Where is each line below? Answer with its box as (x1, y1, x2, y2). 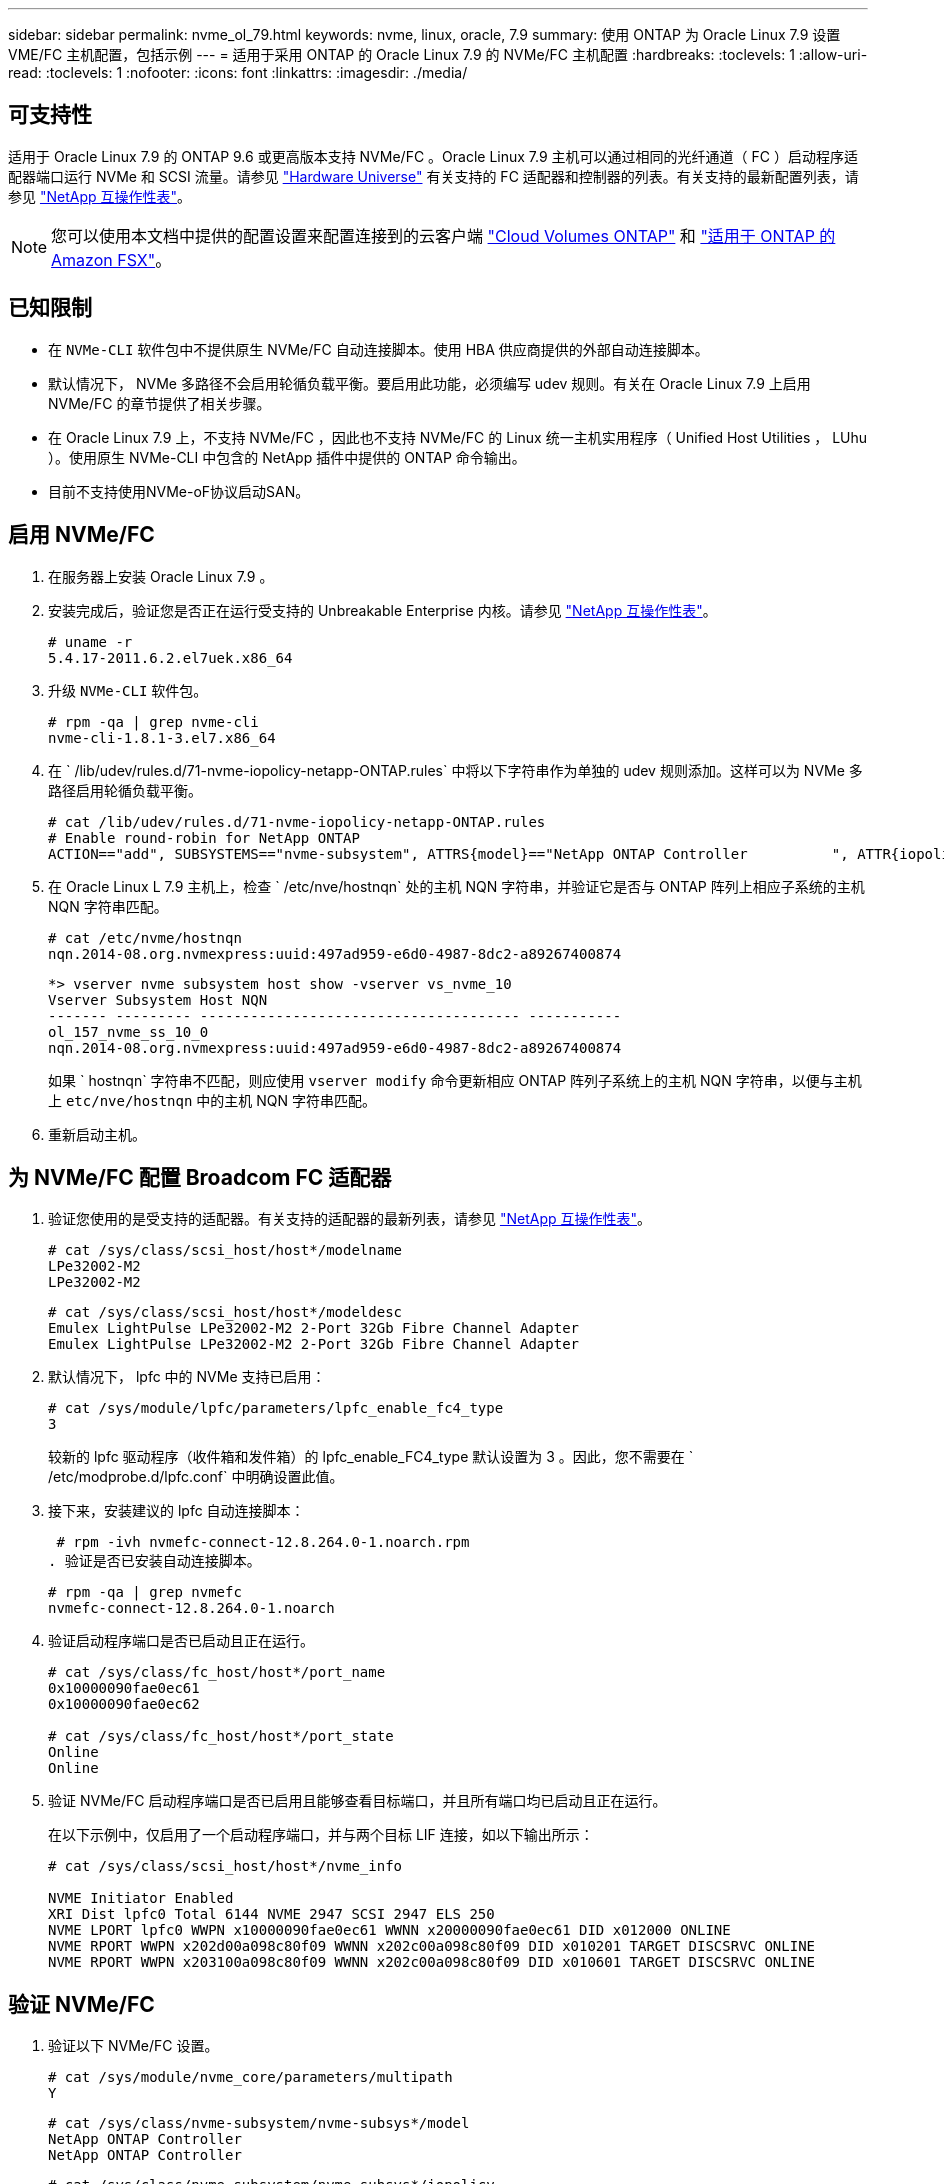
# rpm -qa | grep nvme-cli (48, 713, 259, 730)
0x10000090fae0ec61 (48, 1680, 200, 1697)
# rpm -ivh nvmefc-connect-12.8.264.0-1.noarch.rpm (56, 1534, 470, 1551)
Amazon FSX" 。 (51, 249, 172, 270)
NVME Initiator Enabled (48, 1890, 234, 1907)
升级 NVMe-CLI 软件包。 (48, 681, 208, 699)
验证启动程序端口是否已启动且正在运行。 (48, 1632, 314, 1650)
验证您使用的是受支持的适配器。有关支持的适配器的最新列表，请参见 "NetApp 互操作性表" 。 (48, 1210, 652, 1228)
